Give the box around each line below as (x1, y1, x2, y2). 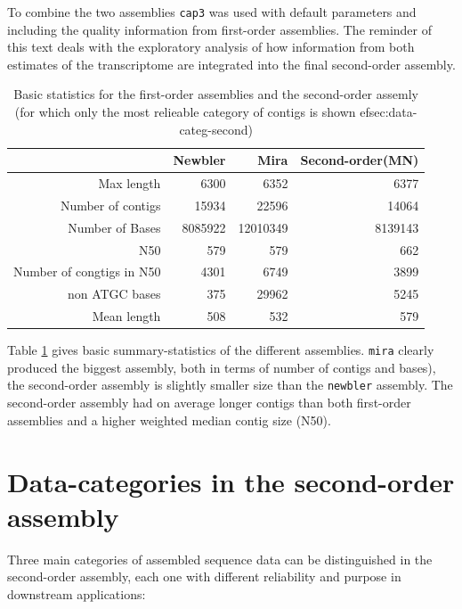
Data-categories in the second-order (7, 463, 455, 499)
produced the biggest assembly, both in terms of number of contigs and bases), (7, 358, 436, 376)
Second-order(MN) (300, 151, 419, 169)
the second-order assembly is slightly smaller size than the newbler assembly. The (7, 375, 453, 394)
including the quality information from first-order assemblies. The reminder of (7, 20, 433, 38)
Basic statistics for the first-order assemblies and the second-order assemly (13, 85, 418, 103)
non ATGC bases (67, 284, 161, 303)
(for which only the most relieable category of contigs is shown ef (14, 103, 369, 121)
